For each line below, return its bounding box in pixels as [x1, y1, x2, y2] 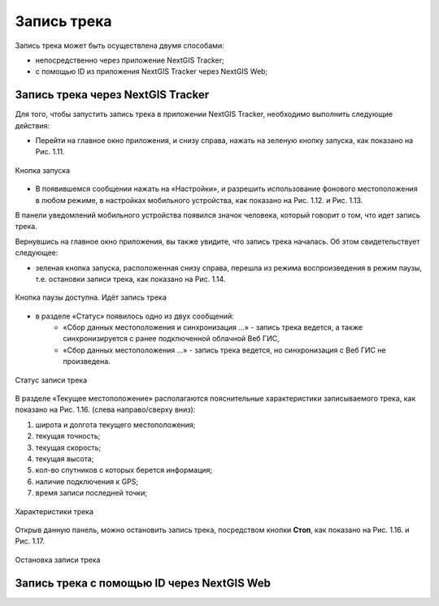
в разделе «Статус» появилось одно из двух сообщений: [35, 311, 235, 321]
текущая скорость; [35, 443, 102, 452]
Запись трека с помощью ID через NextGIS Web [15, 576, 272, 590]
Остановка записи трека [15, 555, 101, 565]
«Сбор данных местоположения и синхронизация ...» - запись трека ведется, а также [63, 322, 363, 332]
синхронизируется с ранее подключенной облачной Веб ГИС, [63, 334, 280, 344]
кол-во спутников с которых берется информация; [35, 465, 213, 475]
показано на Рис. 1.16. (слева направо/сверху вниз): [15, 405, 196, 414]
